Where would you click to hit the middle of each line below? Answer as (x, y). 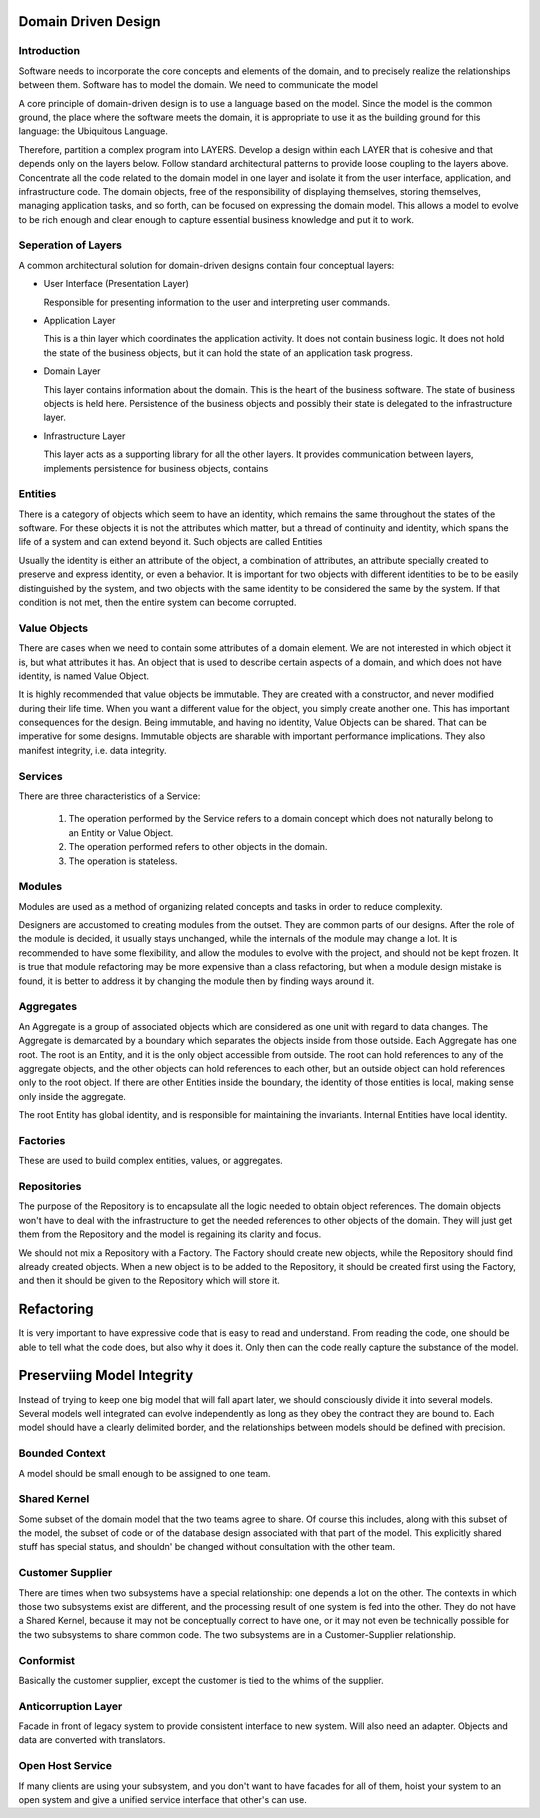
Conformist (46, 1660)
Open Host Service (65, 1766)
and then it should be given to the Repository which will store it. (149, 1281)
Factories (42, 1140)
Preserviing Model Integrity (106, 1375)
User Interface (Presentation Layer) (116, 284)
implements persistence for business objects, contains (156, 468)
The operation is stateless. (123, 861)
